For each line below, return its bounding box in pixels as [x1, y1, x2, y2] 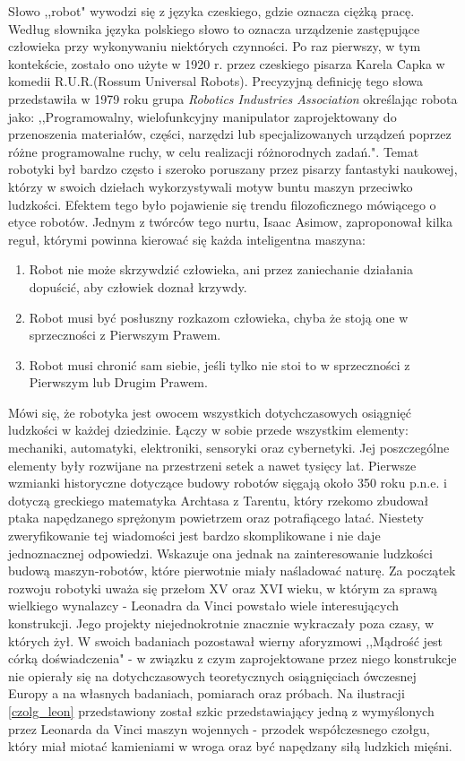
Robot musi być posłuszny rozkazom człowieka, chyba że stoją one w [29, 307, 409, 326]
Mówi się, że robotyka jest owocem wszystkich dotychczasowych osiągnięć [8, 402, 411, 421]
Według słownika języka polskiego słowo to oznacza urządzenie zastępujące [8, 19, 420, 38]
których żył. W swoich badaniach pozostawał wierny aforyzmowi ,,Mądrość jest [8, 631, 443, 650]
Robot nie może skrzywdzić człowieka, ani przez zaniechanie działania [29, 260, 413, 279]
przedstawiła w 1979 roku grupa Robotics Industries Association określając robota [8, 89, 458, 108]
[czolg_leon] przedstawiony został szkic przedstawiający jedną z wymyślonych [8, 701, 435, 720]
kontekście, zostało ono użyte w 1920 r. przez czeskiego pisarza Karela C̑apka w [8, 54, 445, 73]
